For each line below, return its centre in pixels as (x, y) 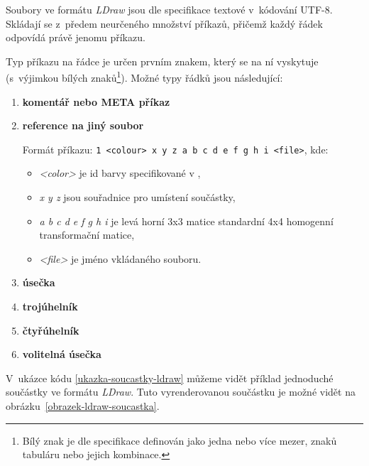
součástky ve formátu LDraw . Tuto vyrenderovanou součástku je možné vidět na (181, 392)
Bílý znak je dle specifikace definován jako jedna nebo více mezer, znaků (180, 440)
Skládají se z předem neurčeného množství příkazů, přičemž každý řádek (164, 23)
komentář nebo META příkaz (96, 101)
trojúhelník (50, 307)
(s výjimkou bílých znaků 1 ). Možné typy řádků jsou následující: (144, 77)
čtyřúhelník (51, 330)
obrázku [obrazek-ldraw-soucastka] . (83, 406)
